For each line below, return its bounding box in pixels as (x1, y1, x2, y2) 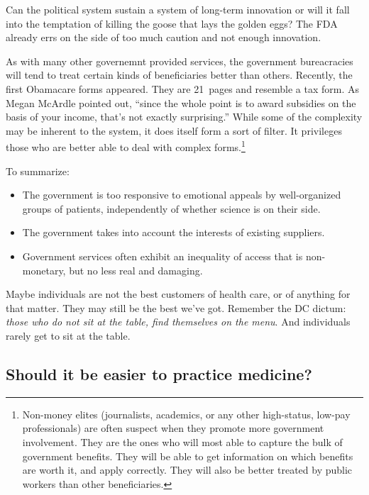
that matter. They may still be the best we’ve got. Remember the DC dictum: (6, 300, 346, 315)
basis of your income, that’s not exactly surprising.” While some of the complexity (6, 109, 363, 124)
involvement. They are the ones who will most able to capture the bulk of (22, 434, 343, 449)
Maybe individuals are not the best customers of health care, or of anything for (6, 287, 351, 301)
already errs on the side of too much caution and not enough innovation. (6, 30, 321, 45)
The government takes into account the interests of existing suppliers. (22, 225, 325, 240)
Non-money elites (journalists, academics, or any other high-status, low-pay (22, 406, 351, 421)
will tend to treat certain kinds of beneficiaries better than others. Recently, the (6, 67, 353, 82)
